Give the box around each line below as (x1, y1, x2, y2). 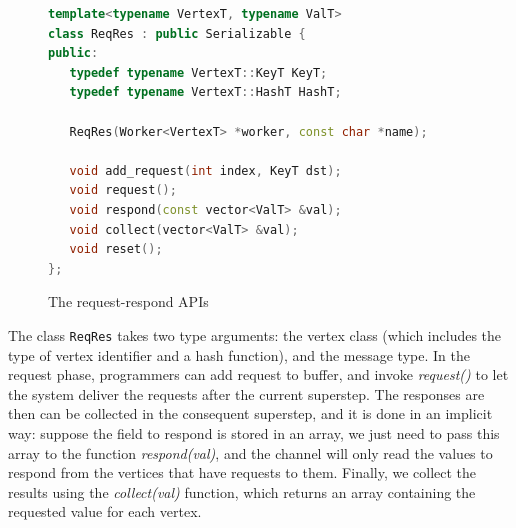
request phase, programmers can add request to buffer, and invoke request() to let (8, 364, 509, 385)
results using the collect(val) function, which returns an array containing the (8, 481, 476, 502)
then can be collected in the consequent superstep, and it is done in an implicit (8, 403, 493, 424)
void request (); (69, 183, 177, 198)
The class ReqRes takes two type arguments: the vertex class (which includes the (8, 324, 502, 345)
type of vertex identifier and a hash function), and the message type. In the (8, 344, 470, 365)
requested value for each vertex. (8, 501, 202, 522)
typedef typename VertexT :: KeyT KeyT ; (69, 65, 328, 80)
